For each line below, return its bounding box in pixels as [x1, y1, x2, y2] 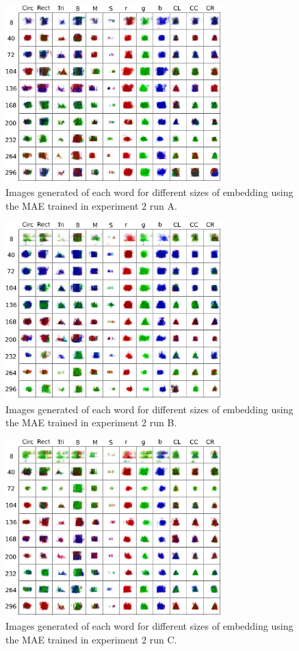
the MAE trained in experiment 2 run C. [5, 632, 177, 646]
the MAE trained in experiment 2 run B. [5, 415, 177, 430]
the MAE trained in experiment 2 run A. [5, 198, 177, 212]
